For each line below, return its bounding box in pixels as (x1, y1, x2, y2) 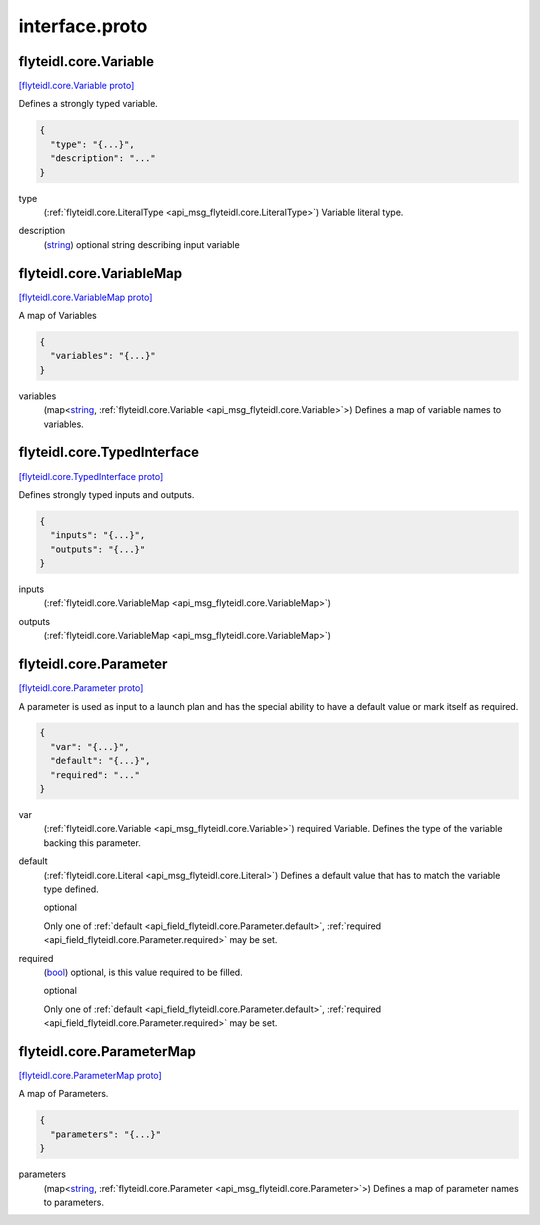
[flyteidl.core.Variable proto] (18, 80, 135, 92)
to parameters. (43, 1196, 105, 1208)
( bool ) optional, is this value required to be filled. (43, 966, 244, 978)
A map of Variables (18, 310, 97, 322)
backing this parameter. (43, 836, 142, 849)
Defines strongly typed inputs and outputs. (18, 488, 195, 500)
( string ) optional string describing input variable (43, 238, 240, 250)
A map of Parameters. (18, 1088, 109, 1100)
